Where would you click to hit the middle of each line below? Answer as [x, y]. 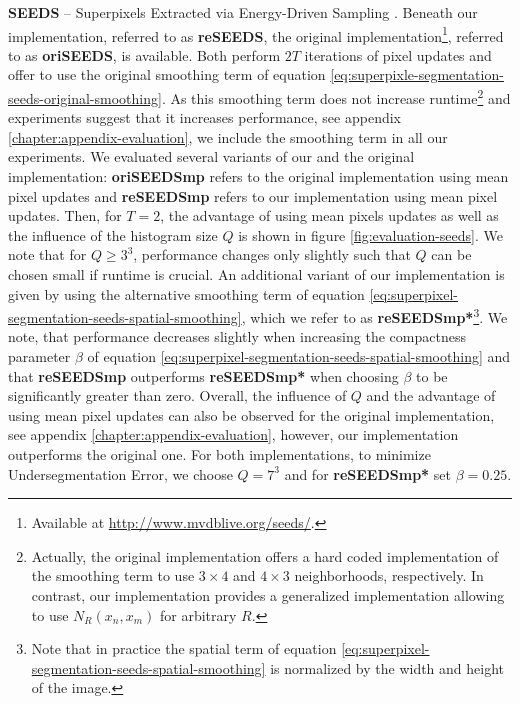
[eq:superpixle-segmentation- [417, 74]
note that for [47, 254]
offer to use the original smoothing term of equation [167, 74]
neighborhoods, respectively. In [389, 575]
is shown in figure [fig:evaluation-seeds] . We [370, 234]
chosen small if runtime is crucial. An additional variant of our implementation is [256, 274]
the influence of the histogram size [113, 234]
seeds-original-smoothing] [85, 97]
